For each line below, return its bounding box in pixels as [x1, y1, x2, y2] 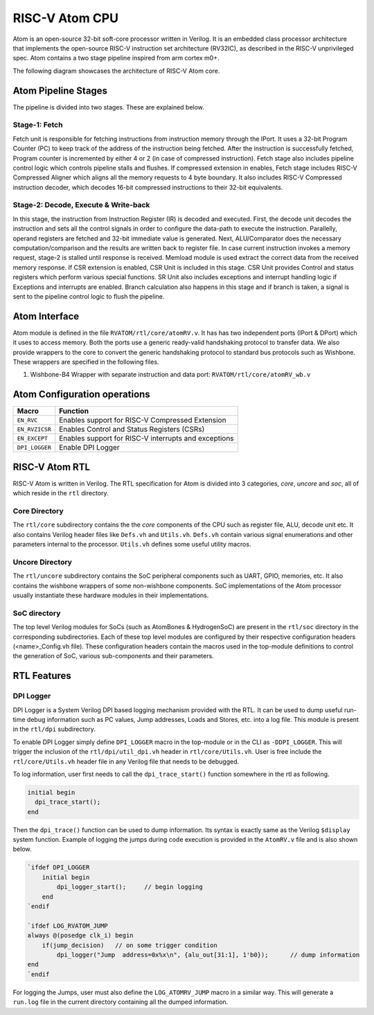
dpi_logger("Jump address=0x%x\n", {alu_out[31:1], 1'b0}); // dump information [56, 951, 360, 959]
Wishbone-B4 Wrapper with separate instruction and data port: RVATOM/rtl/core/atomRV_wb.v [30, 371, 311, 379]
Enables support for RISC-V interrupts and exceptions [59, 434, 235, 443]
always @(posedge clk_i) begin [27, 932, 134, 939]
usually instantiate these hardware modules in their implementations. [12, 591, 209, 599]
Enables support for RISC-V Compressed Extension [59, 416, 226, 425]
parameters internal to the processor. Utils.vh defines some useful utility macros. [12, 540, 251, 549]
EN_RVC [17, 416, 38, 424]
